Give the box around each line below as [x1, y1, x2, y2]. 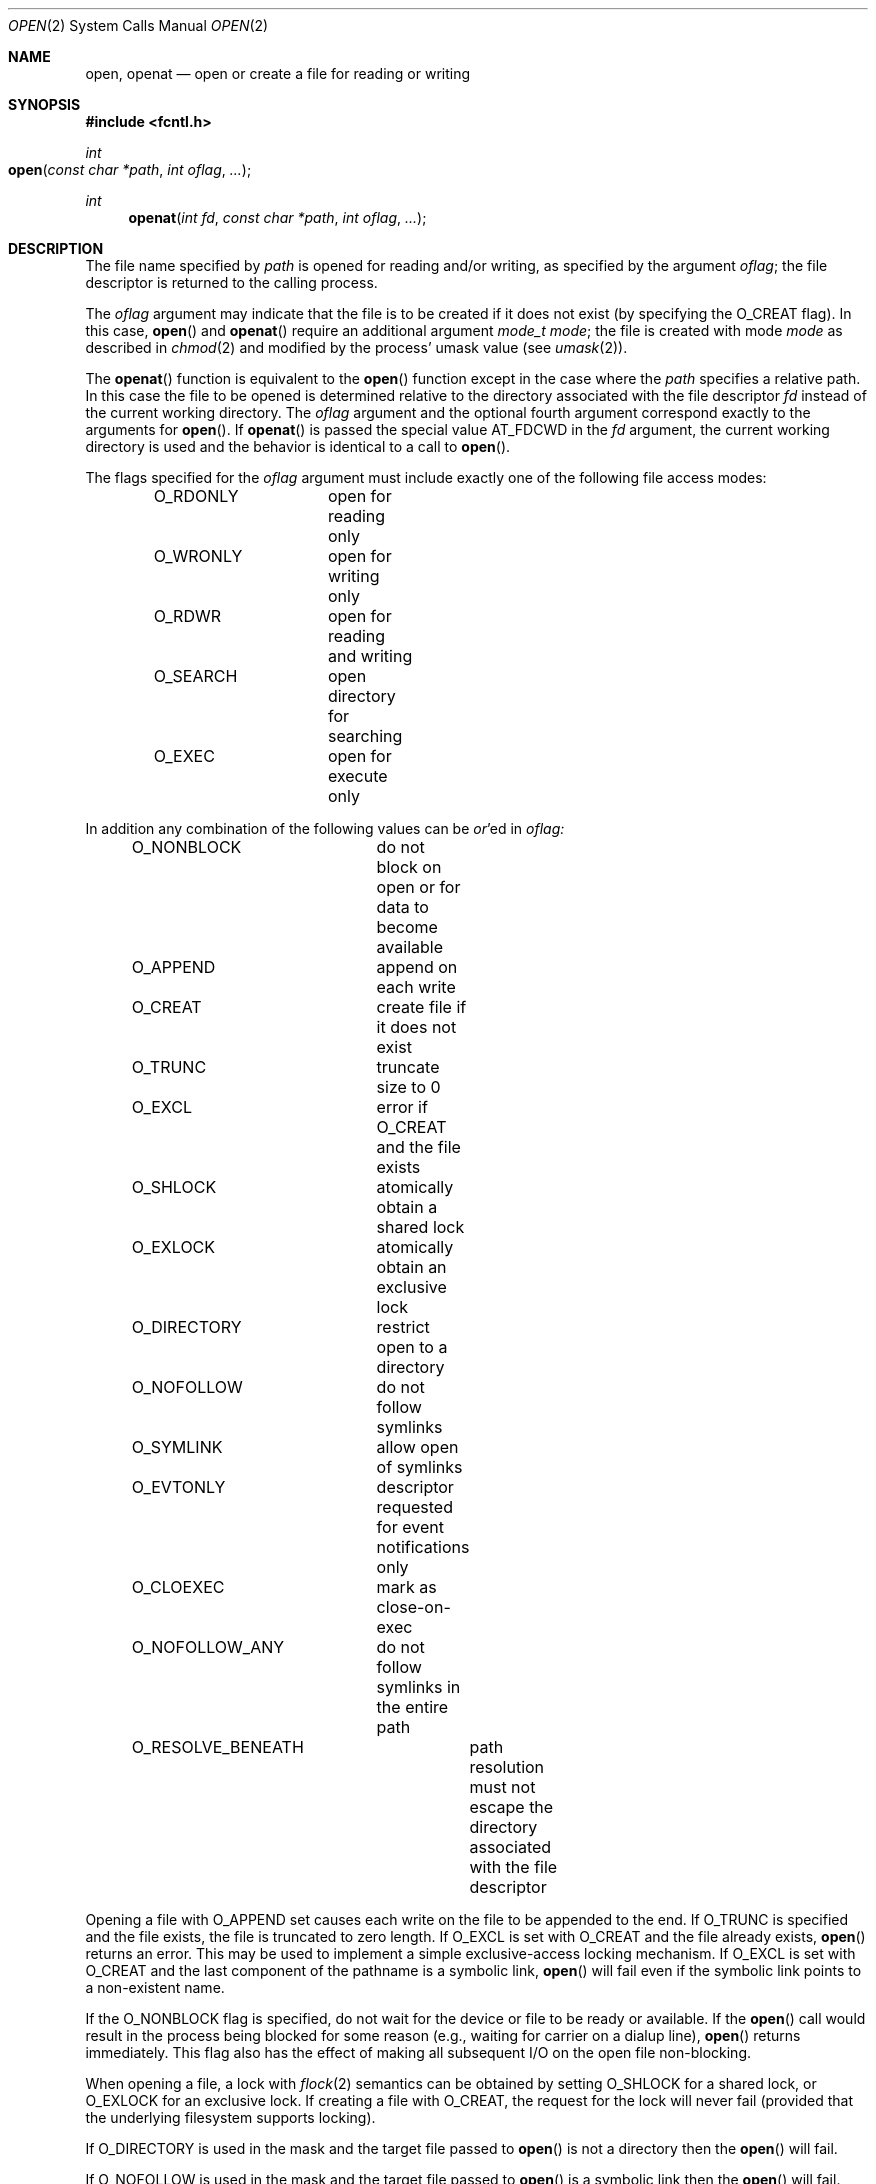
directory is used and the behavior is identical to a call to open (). [85, 438, 511, 455]
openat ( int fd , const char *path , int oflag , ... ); [128, 209, 427, 226]
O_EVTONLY [131, 1477, 226, 1497]
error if [376, 1097, 428, 1117]
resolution [469, 1757, 545, 1777]
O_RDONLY [153, 486, 239, 506]
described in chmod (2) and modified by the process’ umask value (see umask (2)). [85, 339, 628, 356]
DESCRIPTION [8, 240, 104, 257]
